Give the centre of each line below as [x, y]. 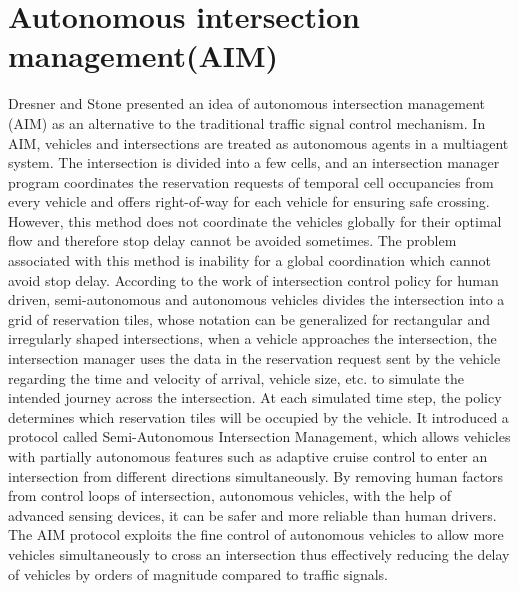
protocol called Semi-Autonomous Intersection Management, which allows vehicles [259, 436]
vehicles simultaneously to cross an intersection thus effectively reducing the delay [259, 553]
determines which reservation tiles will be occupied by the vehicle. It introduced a [258, 416]
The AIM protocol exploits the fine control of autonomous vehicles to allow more [256, 534]
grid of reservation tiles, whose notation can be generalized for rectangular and [249, 318]
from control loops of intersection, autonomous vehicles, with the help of [229, 495]
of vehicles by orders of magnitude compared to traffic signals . [198, 573]
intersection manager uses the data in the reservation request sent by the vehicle [254, 358]
